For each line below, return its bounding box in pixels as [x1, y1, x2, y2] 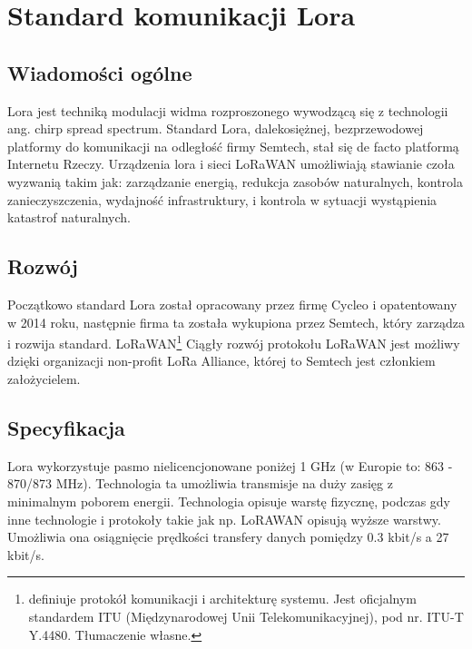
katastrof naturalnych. [7, 208, 131, 227]
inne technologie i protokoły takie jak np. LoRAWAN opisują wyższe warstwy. [7, 509, 441, 528]
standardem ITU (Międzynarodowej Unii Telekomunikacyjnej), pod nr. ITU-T [28, 606, 464, 625]
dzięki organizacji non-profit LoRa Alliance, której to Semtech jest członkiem [7, 351, 436, 370]
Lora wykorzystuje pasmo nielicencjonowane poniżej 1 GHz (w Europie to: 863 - [7, 456, 453, 475]
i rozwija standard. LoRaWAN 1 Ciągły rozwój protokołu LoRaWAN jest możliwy [7, 331, 460, 352]
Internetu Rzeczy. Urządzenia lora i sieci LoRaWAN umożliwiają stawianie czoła [7, 154, 455, 173]
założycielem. [7, 369, 81, 388]
